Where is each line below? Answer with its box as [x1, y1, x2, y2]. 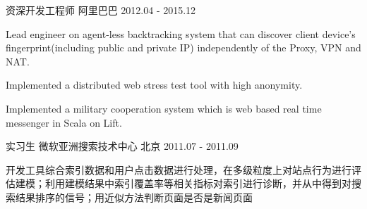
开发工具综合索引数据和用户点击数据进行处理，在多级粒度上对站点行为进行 [6, 162, 351, 177]
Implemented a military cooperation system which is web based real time [6, 101, 322, 115]
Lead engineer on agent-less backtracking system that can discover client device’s [6, 26, 356, 41]
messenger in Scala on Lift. [6, 115, 122, 129]
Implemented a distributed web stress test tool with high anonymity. [6, 77, 303, 92]
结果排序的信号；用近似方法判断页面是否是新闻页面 [15, 189, 253, 204]
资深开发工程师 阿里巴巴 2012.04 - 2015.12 [6, 3, 196, 17]
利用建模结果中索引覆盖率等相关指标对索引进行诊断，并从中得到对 [44, 176, 351, 191]
